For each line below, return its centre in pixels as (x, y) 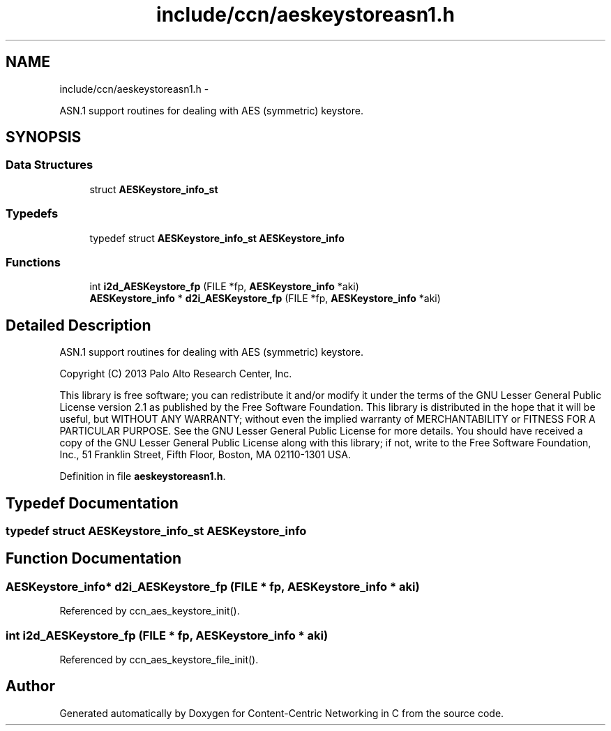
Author (30, 686)
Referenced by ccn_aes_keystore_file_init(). (159, 659)
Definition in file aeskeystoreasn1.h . (143, 476)
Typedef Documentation (92, 503)
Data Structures (50, 165)
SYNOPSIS (44, 137)
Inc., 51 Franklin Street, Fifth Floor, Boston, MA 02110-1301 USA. (205, 455)
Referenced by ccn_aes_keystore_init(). (150, 611)
